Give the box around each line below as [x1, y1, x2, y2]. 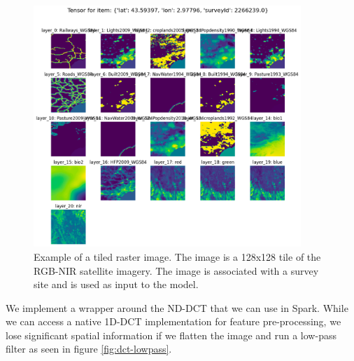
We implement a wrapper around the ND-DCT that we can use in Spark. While [6, 300, 348, 315]
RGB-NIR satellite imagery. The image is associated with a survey [34, 263, 319, 278]
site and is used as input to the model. [34, 277, 199, 292]
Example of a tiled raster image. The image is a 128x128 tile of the [34, 249, 321, 264]
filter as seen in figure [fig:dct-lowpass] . [6, 341, 172, 356]
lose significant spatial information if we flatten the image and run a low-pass [6, 327, 337, 342]
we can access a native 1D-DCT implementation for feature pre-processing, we [6, 314, 341, 329]
